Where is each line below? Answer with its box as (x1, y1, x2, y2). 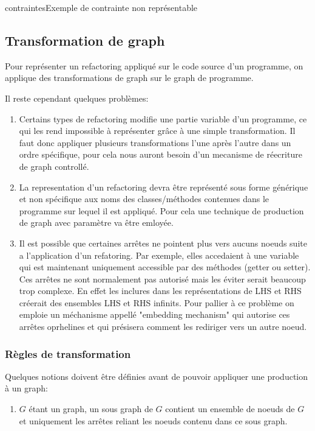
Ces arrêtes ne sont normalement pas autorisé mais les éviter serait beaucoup (19, 272, 306, 285)
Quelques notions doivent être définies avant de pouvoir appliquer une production (5, 370, 308, 382)
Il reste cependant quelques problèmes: (5, 91, 149, 104)
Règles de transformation (5, 346, 131, 361)
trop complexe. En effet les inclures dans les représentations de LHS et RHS (19, 284, 302, 297)
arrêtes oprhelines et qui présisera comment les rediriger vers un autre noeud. (19, 320, 307, 333)
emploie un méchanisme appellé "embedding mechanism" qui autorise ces (19, 308, 290, 321)
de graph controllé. (19, 159, 89, 172)
